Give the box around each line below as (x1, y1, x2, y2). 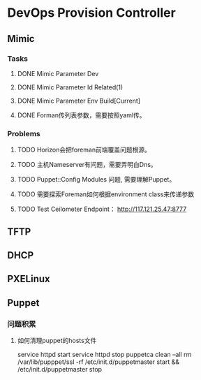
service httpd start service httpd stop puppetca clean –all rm (17, 351, 192, 359)
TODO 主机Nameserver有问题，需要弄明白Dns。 (17, 161, 157, 169)
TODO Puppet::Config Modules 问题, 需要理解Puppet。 (17, 175, 176, 184)
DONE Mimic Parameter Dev (17, 69, 99, 78)
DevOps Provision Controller (7, 5, 176, 21)
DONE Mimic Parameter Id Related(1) (17, 82, 124, 92)
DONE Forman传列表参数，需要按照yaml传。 (17, 110, 146, 119)
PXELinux (7, 273, 50, 285)
